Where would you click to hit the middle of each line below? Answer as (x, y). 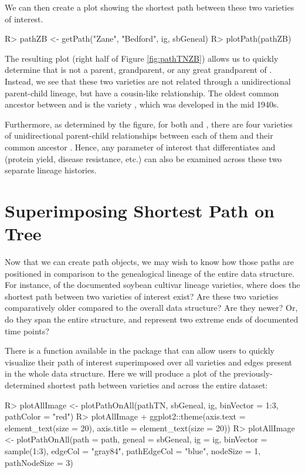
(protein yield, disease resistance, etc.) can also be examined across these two (143, 158)
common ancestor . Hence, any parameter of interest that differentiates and (140, 147)
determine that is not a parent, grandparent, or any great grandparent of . (138, 70)
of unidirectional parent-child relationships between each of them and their (139, 135)
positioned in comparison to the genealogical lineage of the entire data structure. (150, 273)
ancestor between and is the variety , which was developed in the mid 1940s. (142, 104)
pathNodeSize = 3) (39, 462)
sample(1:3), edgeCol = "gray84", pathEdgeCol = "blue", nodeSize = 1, (133, 450)
